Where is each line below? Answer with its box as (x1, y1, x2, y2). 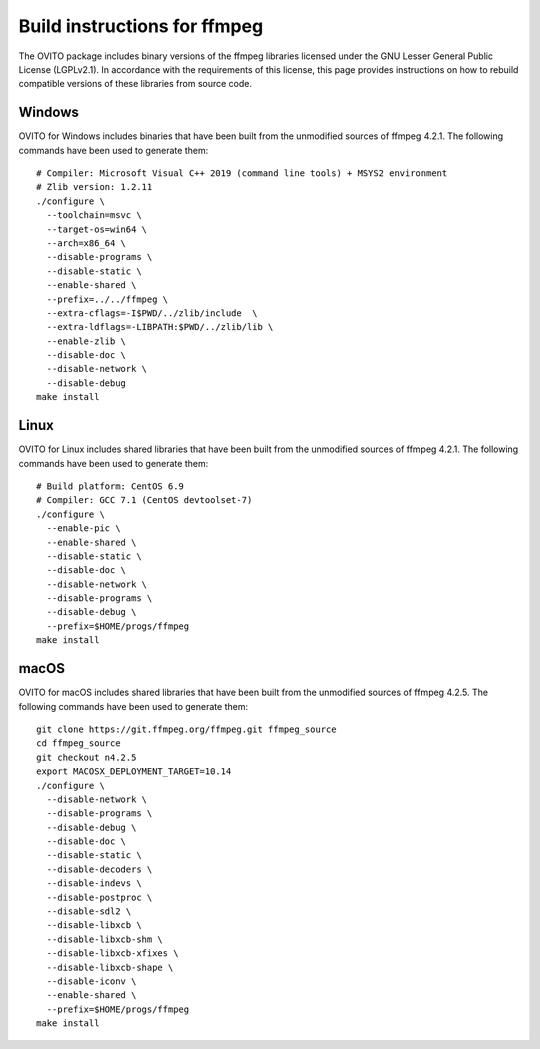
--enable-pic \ (46, 523, 121, 534)
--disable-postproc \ (46, 891, 153, 903)
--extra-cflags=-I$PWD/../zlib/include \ (46, 307, 259, 319)
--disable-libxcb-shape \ (46, 961, 174, 973)
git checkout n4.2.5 (36, 751, 137, 763)
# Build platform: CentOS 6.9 (36, 480, 185, 492)
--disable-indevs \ (46, 878, 142, 889)
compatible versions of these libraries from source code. (18, 78, 253, 90)
